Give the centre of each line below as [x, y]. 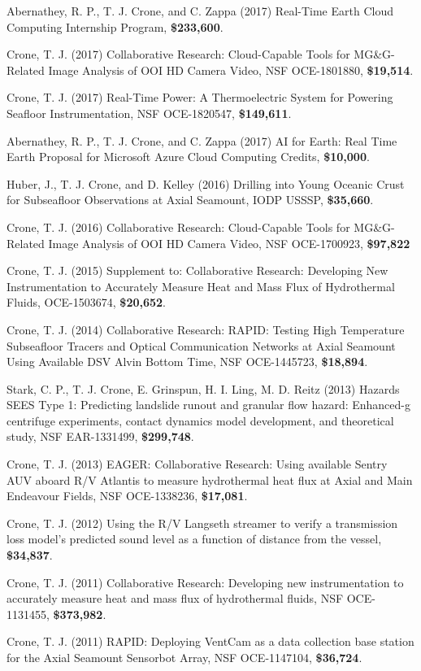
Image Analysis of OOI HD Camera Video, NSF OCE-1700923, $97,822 [229, 243]
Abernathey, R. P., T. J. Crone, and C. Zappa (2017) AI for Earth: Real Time [202, 140]
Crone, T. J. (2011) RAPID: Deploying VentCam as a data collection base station [210, 641]
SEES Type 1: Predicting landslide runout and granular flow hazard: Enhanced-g [208, 405]
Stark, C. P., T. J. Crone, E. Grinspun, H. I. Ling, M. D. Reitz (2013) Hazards [203, 388]
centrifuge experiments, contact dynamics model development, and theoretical [200, 420]
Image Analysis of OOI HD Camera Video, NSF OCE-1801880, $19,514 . [231, 70]
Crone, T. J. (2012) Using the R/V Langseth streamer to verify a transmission [202, 523]
